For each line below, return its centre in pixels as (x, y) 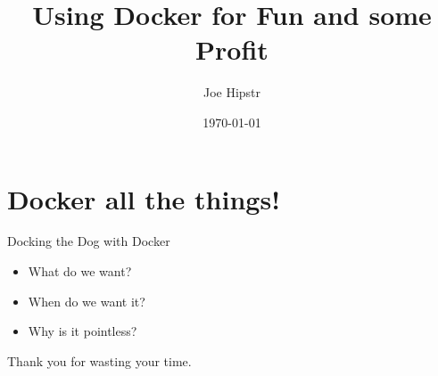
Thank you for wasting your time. (99, 360)
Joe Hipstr (232, 92)
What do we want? (80, 271)
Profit (232, 49)
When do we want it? (87, 301)
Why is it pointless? (83, 331)
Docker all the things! (144, 198)
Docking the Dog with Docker (89, 241)
